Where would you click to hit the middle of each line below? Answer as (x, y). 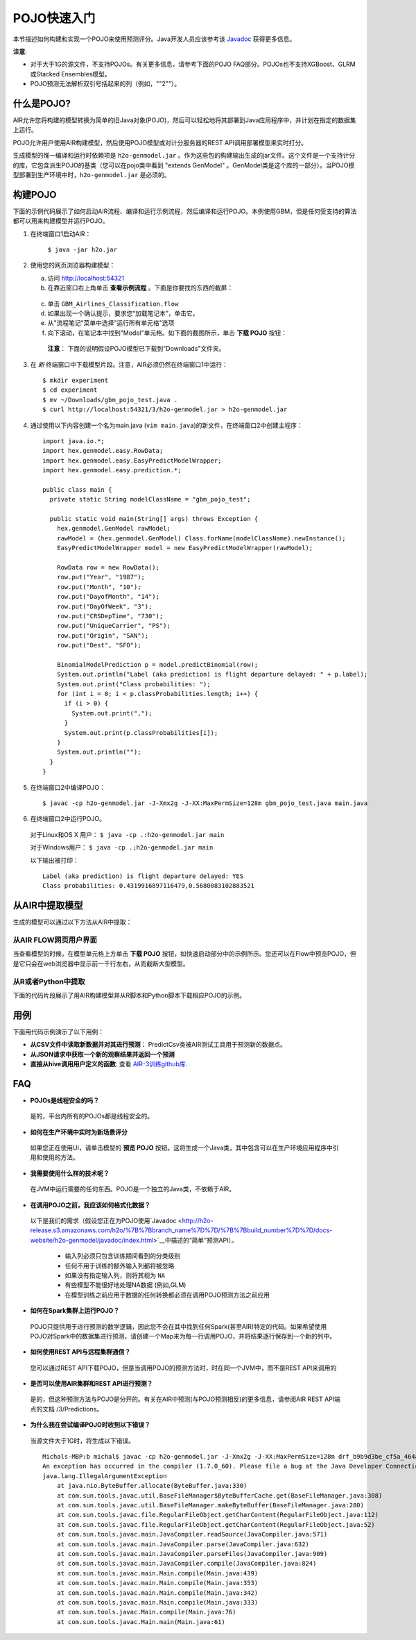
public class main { (77, 489)
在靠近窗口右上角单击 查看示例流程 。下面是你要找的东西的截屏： (140, 288)
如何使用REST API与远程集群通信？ (80, 1352)
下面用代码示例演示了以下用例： (58, 1032)
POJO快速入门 (54, 18)
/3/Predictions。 (79, 1409)
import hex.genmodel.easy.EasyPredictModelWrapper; (132, 461)
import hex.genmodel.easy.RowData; (103, 451)
